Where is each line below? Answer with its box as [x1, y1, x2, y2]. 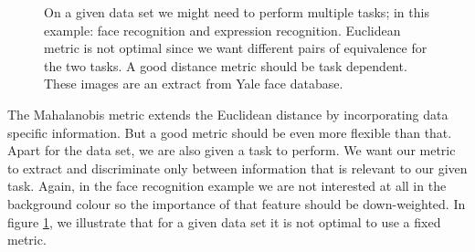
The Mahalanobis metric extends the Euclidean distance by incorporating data [7, 104, 449, 123]
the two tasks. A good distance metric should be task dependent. [44, 56, 407, 75]
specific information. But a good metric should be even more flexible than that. [7, 122, 452, 142]
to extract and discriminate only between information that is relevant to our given [7, 158, 468, 177]
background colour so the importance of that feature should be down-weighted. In [7, 194, 466, 213]
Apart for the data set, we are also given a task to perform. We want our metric [7, 141, 456, 160]
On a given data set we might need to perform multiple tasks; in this [44, 3, 429, 21]
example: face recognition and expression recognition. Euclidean [44, 20, 401, 39]
